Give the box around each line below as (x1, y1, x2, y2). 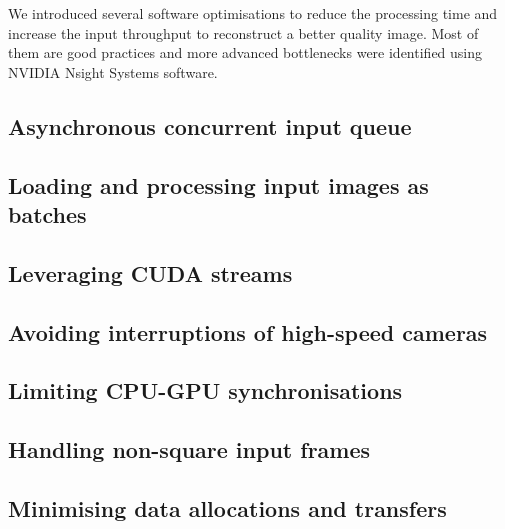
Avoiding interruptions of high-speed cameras (8, 316, 488, 347)
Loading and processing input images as (8, 169, 429, 200)
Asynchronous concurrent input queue (8, 110, 412, 141)
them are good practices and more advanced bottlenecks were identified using (8, 42, 483, 63)
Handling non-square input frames (8, 434, 371, 465)
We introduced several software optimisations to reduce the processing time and (8, 3, 498, 23)
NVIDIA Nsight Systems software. (8, 61, 218, 82)
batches (8, 198, 87, 229)
